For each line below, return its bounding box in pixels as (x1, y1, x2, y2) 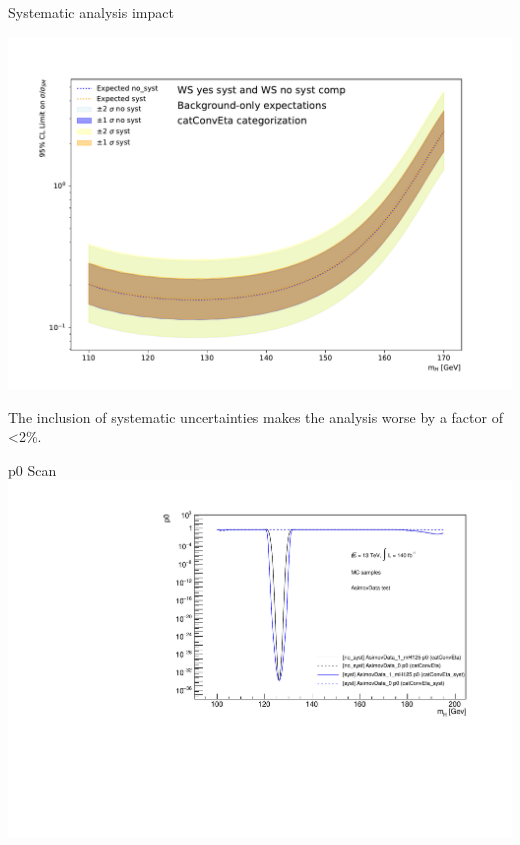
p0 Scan (8, 459, 57, 480)
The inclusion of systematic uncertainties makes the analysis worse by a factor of (8, 406, 503, 427)
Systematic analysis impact (8, 2, 174, 22)
